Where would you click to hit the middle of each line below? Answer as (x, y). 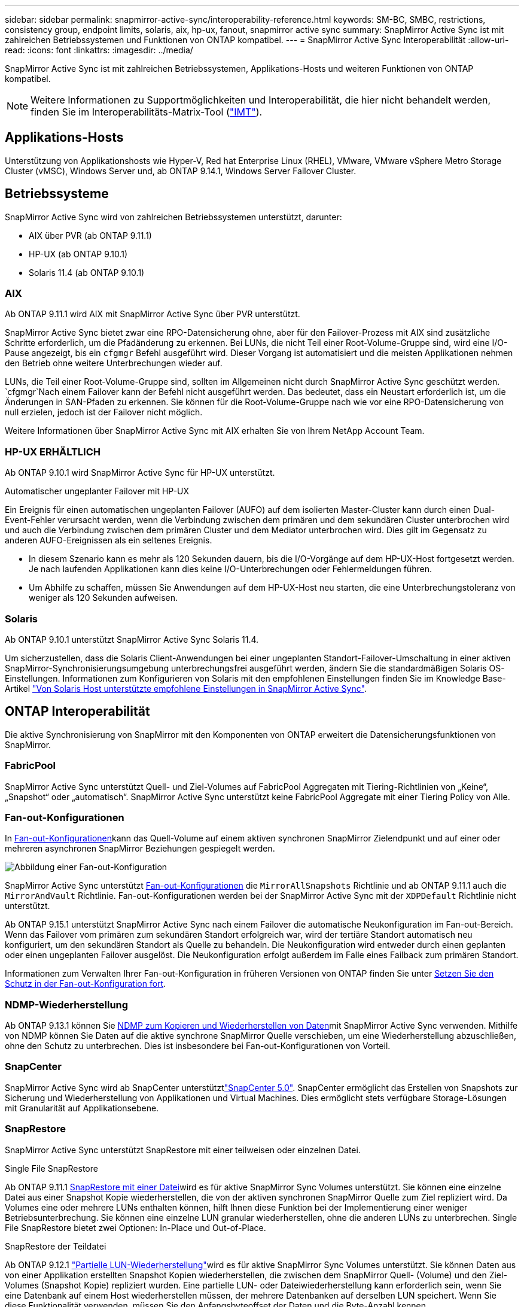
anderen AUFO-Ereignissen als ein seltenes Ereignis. (109, 540)
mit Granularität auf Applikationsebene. (82, 1108)
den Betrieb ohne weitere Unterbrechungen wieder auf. (114, 363)
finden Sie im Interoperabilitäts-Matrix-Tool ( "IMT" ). (147, 112)
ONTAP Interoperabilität (77, 712)
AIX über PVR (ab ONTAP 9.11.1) (90, 235)
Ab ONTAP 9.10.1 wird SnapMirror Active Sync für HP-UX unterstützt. (140, 473)
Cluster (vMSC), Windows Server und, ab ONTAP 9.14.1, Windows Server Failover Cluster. (181, 171)
